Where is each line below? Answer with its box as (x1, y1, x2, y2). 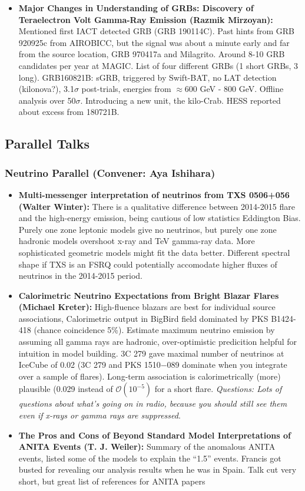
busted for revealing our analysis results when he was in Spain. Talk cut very (18, 463, 297, 476)
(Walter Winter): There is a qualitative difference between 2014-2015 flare (18, 200, 295, 212)
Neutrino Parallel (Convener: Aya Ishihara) (5, 165, 216, 180)
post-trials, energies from (81, 83, 171, 95)
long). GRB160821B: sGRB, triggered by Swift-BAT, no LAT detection (18, 71, 277, 83)
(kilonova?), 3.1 (18, 83, 74, 95)
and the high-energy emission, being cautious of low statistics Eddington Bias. (18, 212, 301, 224)
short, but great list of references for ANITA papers (18, 475, 205, 487)
